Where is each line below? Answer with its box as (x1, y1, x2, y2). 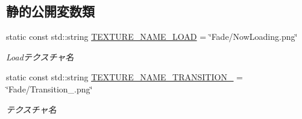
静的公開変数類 (6, 2, 95, 21)
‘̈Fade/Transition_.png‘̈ (6, 82, 93, 95)
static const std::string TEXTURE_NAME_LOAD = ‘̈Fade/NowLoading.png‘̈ (6, 30, 298, 43)
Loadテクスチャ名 (6, 50, 74, 63)
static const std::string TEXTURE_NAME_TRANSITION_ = (6, 71, 243, 83)
